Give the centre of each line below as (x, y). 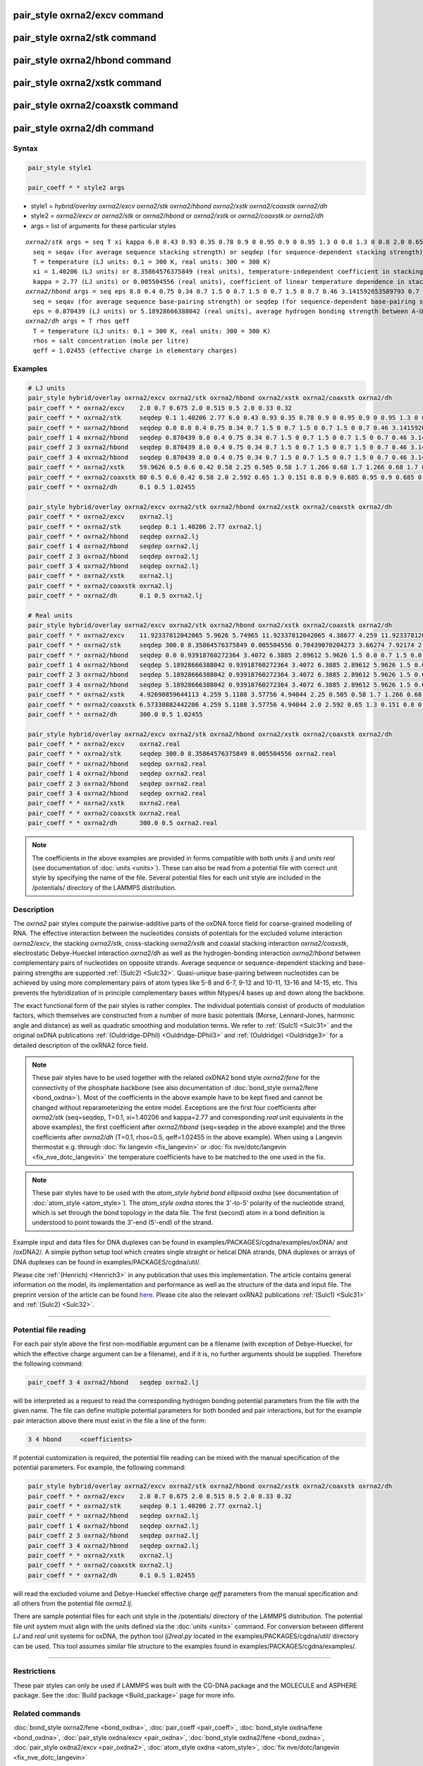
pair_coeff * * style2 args (76, 188)
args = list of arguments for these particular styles (103, 225)
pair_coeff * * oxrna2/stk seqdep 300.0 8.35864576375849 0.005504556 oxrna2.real (182, 754)
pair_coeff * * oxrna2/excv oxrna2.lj (100, 517)
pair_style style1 (60, 168)
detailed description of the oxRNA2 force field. (80, 1045)
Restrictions (35, 1671)
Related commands (47, 1713)
